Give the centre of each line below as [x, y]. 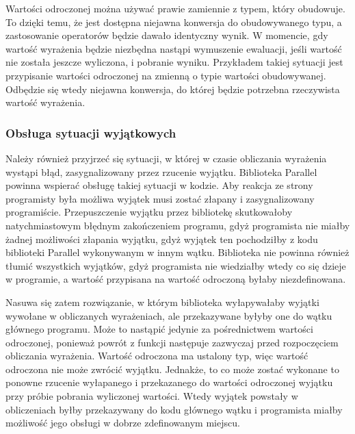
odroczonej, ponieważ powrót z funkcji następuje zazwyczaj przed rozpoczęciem [172, 342]
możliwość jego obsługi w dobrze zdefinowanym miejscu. [123, 423]
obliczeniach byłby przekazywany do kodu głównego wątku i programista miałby [174, 409]
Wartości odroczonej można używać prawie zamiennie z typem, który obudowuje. [175, 8]
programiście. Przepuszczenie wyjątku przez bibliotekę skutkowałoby [149, 212]
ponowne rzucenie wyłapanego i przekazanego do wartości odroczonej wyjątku [169, 382]
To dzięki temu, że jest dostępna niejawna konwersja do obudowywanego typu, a [174, 22]
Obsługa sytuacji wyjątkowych [91, 132]
